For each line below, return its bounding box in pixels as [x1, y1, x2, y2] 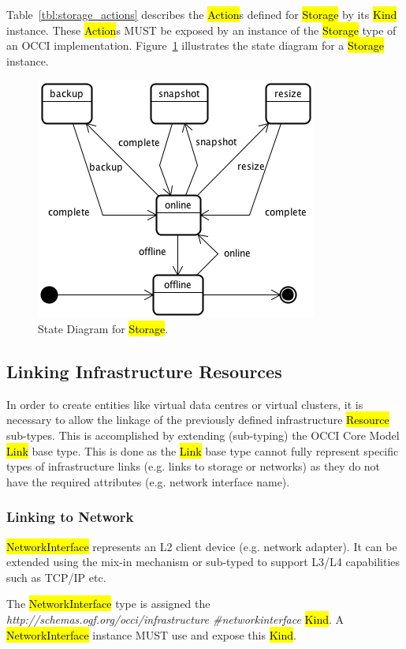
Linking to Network [6, 507, 134, 527]
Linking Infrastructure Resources [6, 358, 282, 383]
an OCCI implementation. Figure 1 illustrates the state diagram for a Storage [6, 37, 384, 54]
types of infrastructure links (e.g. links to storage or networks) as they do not [6, 458, 381, 475]
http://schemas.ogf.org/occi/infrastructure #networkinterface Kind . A [6, 610, 345, 627]
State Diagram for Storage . [38, 320, 169, 336]
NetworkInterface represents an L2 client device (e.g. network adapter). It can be [6, 538, 397, 554]
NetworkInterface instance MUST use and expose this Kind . [6, 626, 296, 643]
